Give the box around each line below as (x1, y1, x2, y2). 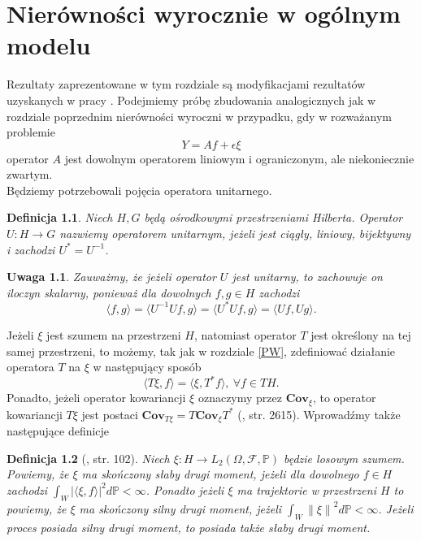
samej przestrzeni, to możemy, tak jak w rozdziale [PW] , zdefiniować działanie (7, 342, 396, 359)
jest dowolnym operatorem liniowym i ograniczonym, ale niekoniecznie (64, 149, 414, 167)
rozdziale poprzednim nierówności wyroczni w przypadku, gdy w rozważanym (7, 107, 392, 124)
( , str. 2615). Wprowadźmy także (237, 405, 401, 422)
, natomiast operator (193, 326, 297, 343)
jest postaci (81, 405, 138, 422)
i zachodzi (7, 240, 55, 258)
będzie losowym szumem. (283, 449, 405, 466)
